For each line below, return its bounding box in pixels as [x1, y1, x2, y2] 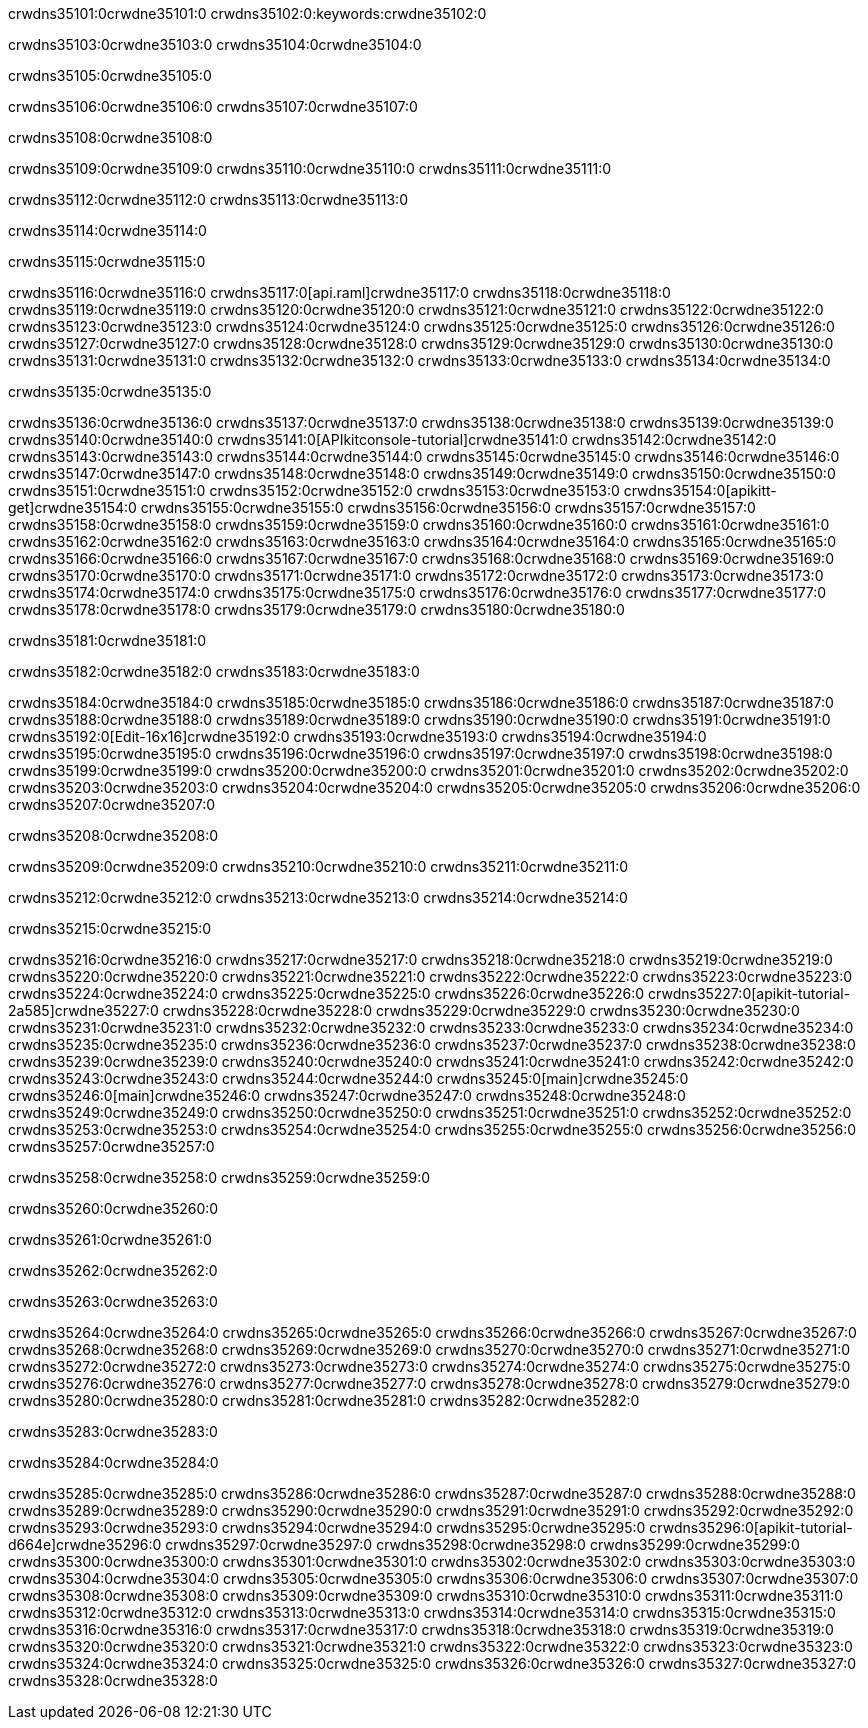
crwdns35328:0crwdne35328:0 [8, 1672, 218, 1689]
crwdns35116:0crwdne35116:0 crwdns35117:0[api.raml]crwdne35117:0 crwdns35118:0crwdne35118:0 [8, 284, 671, 301]
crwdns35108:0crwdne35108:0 [8, 129, 213, 146]
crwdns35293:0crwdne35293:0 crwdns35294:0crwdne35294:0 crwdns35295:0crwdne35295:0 [8, 1519, 646, 1536]
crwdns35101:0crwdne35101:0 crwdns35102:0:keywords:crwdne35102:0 [8, 5, 487, 22]
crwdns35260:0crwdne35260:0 [8, 1200, 219, 1217]
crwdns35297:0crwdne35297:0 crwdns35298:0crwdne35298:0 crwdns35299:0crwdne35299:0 [165, 1536, 800, 1553]
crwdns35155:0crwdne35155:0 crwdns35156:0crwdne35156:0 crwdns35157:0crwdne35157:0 [140, 499, 756, 516]
